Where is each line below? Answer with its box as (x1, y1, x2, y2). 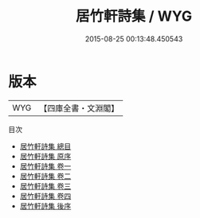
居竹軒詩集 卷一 (19, 161, 72, 171)
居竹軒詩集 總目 (19, 141, 72, 151)
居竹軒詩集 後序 (19, 200, 72, 211)
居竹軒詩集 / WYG (75, 7, 193, 25)
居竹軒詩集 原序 (19, 151, 72, 161)
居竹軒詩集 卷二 (19, 171, 72, 181)
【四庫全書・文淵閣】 (39, 103, 120, 114)
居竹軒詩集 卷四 (19, 191, 72, 200)
